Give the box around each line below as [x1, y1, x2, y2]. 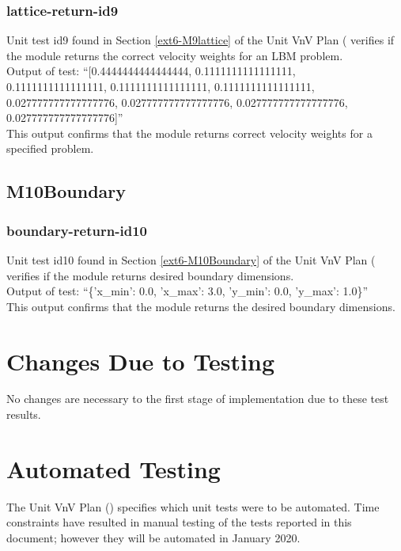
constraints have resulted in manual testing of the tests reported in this [6, 514, 352, 530]
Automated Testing [6, 452, 221, 484]
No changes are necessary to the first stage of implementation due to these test [6, 390, 389, 407]
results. [6, 406, 41, 423]
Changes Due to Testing [6, 344, 275, 377]
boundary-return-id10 [6, 220, 147, 240]
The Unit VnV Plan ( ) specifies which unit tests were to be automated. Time [6, 498, 380, 515]
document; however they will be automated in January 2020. [6, 529, 301, 545]
